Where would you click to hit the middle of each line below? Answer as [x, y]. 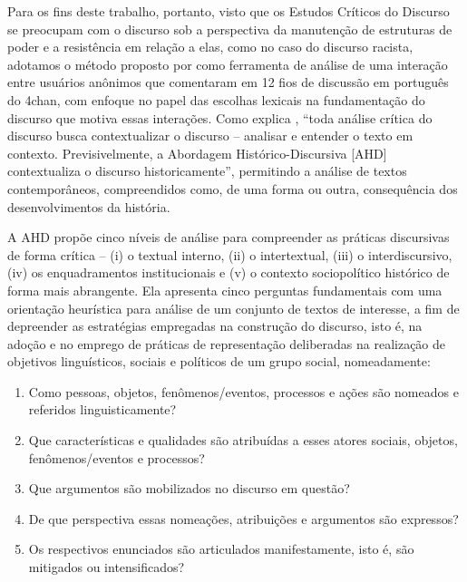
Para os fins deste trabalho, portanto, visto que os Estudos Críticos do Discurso [229, 11]
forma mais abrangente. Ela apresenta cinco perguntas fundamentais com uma [225, 290]
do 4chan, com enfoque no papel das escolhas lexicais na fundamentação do [216, 99]
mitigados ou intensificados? [107, 567]
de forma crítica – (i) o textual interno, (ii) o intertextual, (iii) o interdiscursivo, [230, 254]
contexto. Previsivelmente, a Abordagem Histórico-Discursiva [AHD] [197, 153]
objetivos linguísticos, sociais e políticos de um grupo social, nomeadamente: [219, 361]
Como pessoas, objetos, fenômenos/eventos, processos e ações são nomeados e [243, 391]
